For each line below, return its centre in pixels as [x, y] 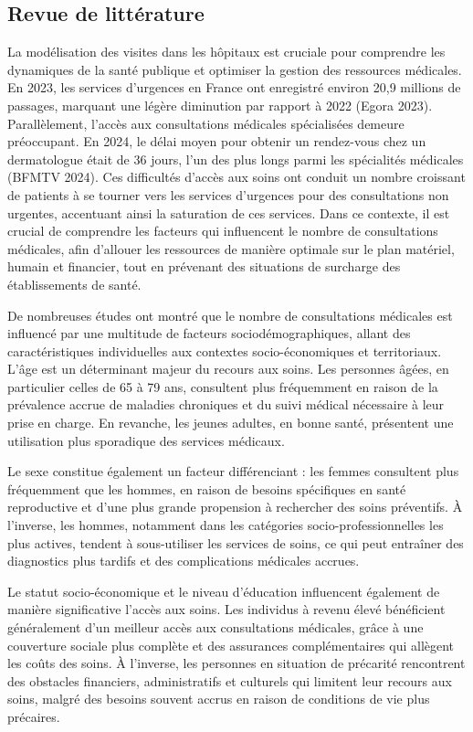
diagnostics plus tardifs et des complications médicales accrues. [184, 561]
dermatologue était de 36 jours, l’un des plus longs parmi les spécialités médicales [236, 159]
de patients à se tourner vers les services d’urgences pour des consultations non [228, 194]
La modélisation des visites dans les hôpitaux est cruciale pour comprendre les [226, 52]
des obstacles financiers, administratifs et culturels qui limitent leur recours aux [230, 680]
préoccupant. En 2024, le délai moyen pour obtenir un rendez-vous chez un [217, 141]
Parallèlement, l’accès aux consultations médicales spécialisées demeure [206, 123]
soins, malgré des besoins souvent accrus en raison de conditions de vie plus [219, 699]
